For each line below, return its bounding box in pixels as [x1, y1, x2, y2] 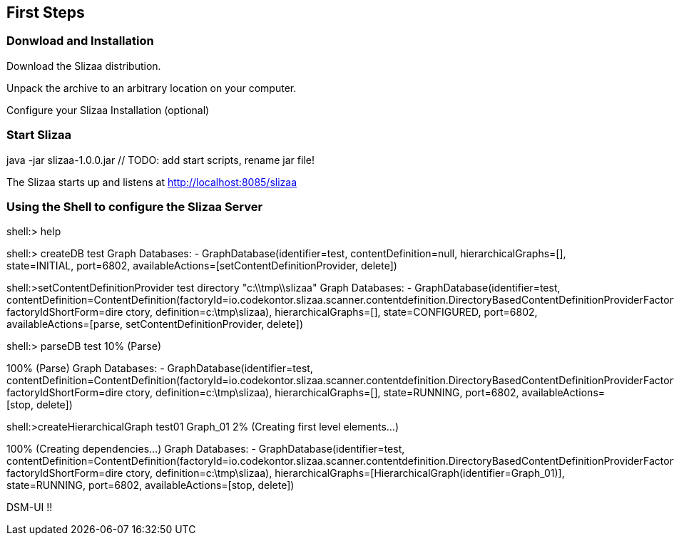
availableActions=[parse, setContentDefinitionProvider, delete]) [6, 318, 304, 331]
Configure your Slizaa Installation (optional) [6, 103, 210, 116]
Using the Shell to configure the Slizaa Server [6, 199, 263, 214]
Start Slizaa [6, 128, 72, 143]
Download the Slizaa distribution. [6, 59, 161, 72]
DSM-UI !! [6, 501, 53, 514]
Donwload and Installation [6, 34, 154, 48]
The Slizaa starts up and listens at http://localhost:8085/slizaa [6, 175, 297, 188]
